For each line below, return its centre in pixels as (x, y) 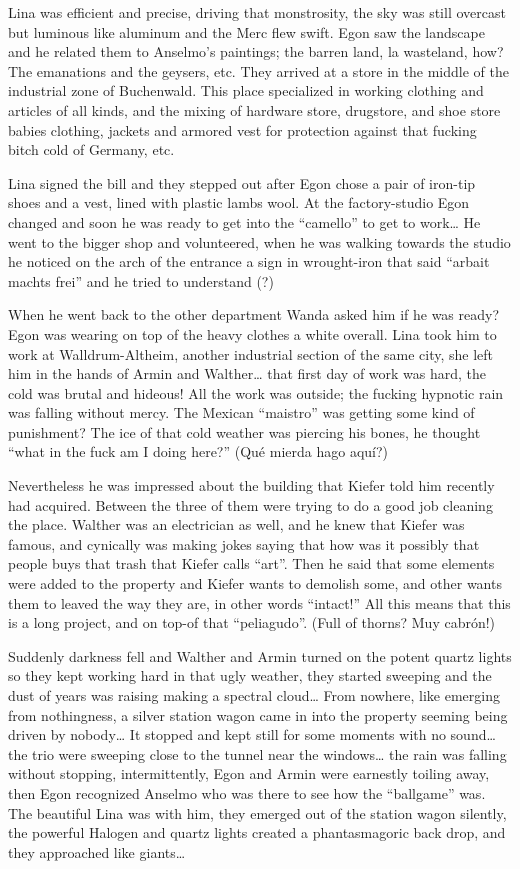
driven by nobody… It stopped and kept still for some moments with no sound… (252, 734)
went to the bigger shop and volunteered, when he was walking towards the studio (259, 241)
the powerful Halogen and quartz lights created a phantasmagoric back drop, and (257, 832)
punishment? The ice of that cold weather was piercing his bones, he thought (244, 431)
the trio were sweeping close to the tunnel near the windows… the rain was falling (257, 753)
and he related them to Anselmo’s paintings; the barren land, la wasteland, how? (256, 51)
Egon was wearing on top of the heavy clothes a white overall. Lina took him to (252, 333)
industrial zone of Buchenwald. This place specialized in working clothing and (246, 90)
